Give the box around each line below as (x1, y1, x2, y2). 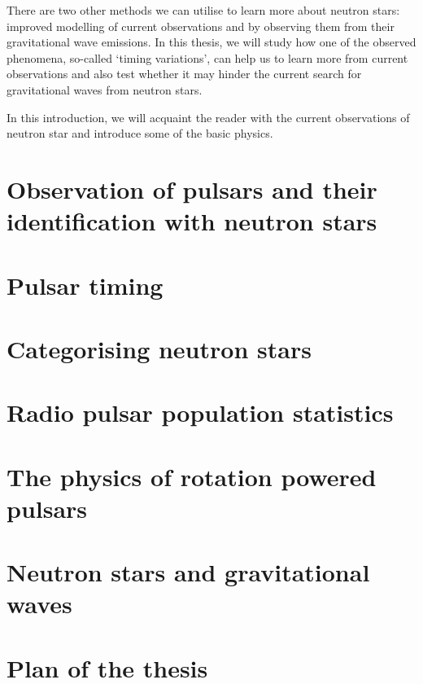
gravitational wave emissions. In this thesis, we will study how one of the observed (7, 33, 416, 50)
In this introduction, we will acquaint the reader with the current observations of (7, 108, 410, 125)
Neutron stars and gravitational (7, 555, 370, 589)
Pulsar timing (7, 268, 164, 301)
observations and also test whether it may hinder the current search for (7, 65, 362, 82)
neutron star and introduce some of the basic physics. (7, 125, 273, 142)
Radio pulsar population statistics (7, 396, 394, 429)
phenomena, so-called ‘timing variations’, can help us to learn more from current (7, 49, 408, 66)
